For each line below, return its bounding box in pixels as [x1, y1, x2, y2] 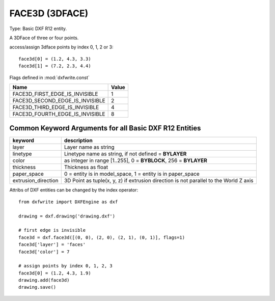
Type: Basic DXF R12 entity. [9, 25, 67, 32]
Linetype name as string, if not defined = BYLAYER [64, 150, 187, 157]
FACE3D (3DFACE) [9, 8, 89, 19]
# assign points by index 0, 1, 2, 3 [18, 263, 113, 269]
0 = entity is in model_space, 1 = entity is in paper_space [64, 171, 200, 178]
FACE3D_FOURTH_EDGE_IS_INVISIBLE [12, 110, 105, 117]
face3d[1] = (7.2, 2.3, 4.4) [18, 63, 91, 69]
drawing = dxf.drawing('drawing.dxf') [18, 213, 116, 219]
